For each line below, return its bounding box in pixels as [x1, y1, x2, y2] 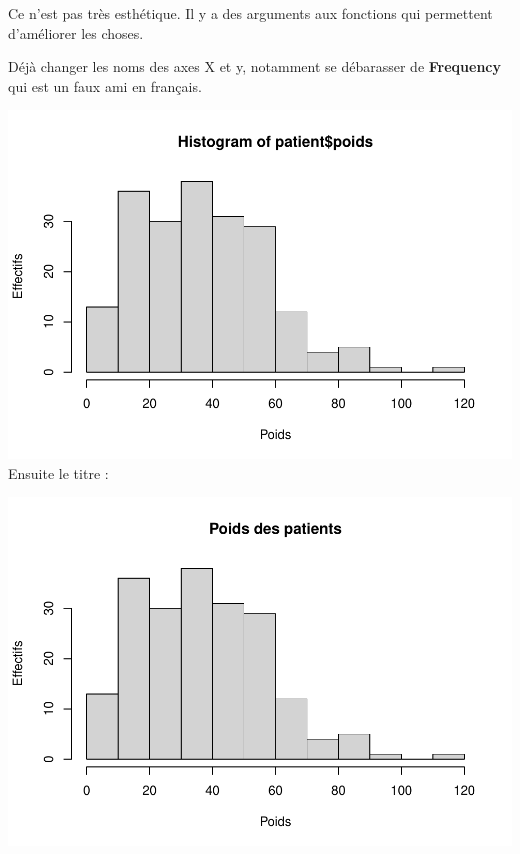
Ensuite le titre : [8, 462, 109, 483]
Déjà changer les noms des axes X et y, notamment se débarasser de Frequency [8, 56, 501, 77]
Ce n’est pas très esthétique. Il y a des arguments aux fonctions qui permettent [8, 3, 493, 23]
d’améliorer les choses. [8, 22, 144, 43]
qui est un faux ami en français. [8, 75, 202, 96]
